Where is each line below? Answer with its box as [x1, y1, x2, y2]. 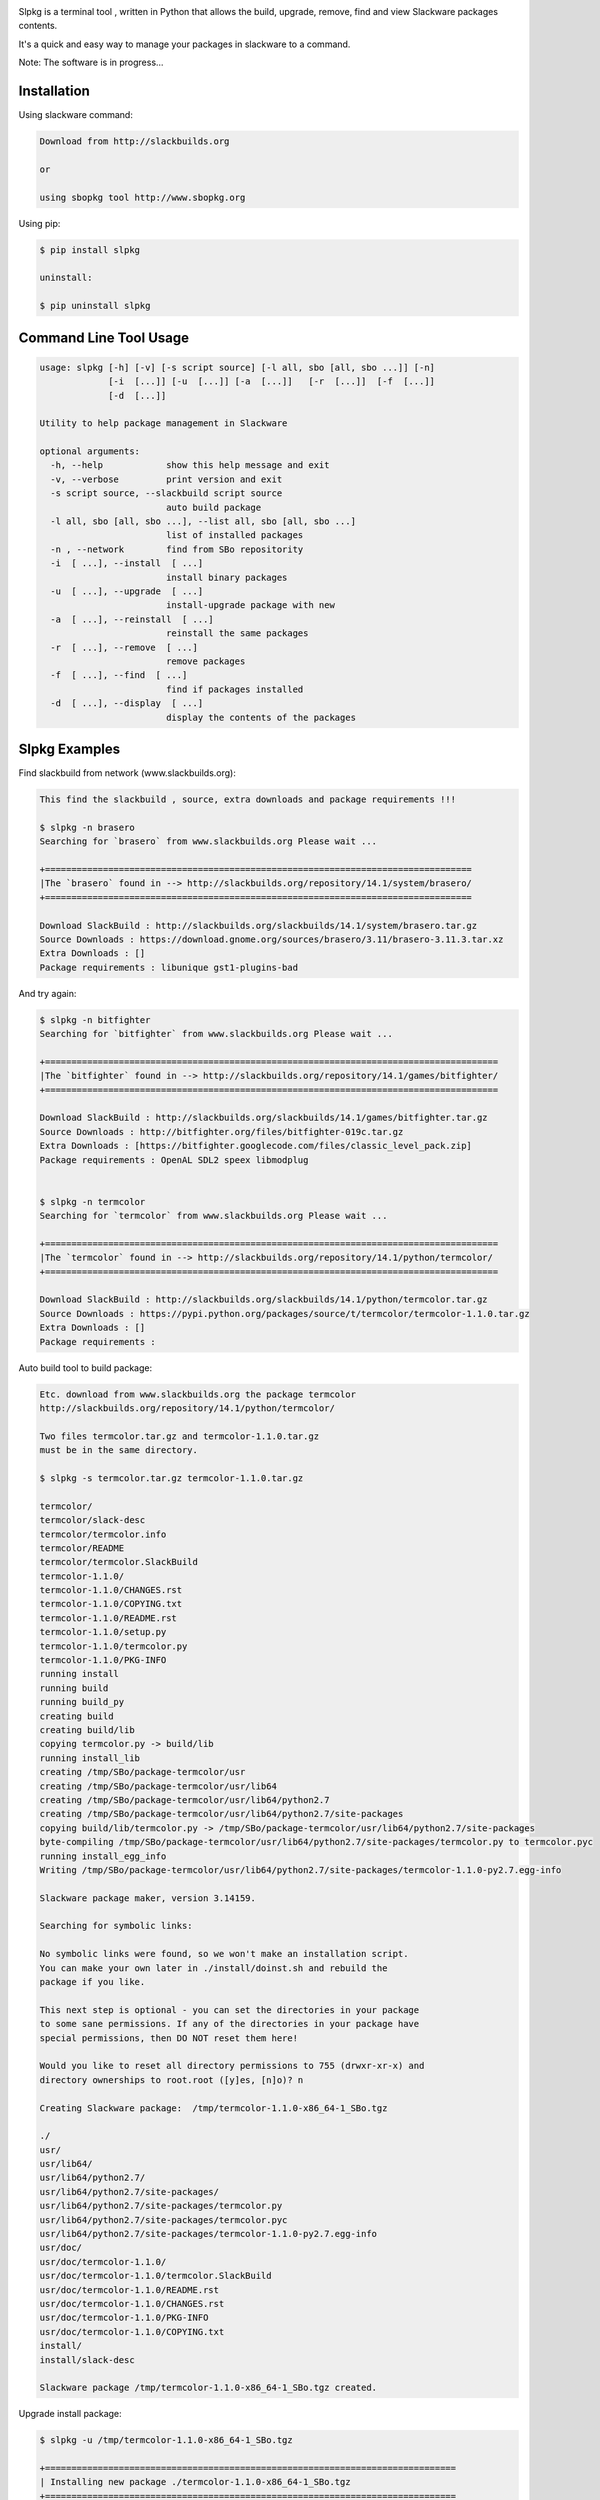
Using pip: [18, 217, 61, 229]
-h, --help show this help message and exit [50, 460, 330, 471]
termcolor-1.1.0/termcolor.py [39, 1640, 188, 1652]
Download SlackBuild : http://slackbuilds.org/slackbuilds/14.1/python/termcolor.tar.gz [39, 1294, 489, 1305]
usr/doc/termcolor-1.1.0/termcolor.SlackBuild [39, 2270, 272, 2282]
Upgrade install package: [18, 2408, 122, 2420]
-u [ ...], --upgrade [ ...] [50, 586, 204, 597]
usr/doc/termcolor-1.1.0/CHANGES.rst [39, 2298, 225, 2309]
